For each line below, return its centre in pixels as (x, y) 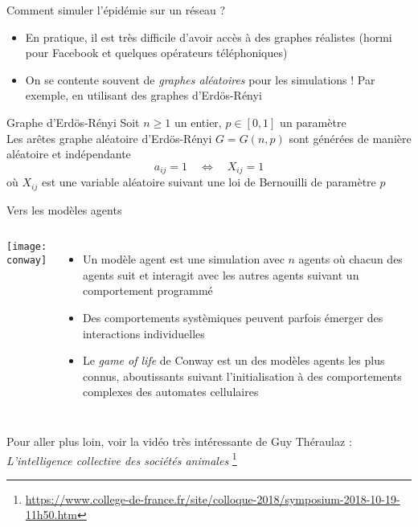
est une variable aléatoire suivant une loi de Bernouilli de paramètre (209, 182)
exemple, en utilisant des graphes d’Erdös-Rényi (143, 95)
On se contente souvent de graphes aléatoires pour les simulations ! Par (200, 79)
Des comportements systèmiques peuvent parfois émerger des (233, 318)
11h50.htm (51, 515)
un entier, (198, 122)
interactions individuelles (143, 333)
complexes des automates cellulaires (170, 392)
